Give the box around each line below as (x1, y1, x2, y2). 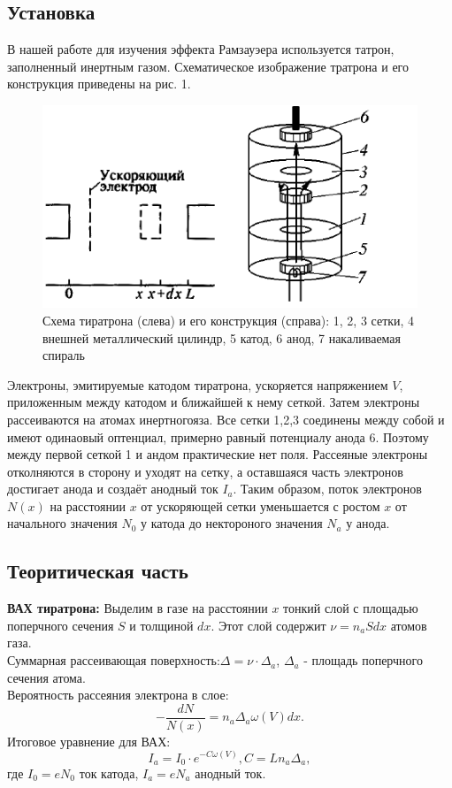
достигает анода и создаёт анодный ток (7, 479, 218, 498)
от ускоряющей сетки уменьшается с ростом (141, 496, 380, 515)
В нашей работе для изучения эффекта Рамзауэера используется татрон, (7, 40, 395, 58)
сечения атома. (7, 668, 86, 686)
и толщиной (129, 616, 194, 634)
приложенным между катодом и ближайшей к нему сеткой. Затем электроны (7, 393, 420, 411)
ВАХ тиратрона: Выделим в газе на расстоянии (7, 599, 268, 617)
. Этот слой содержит (211, 616, 326, 634)
